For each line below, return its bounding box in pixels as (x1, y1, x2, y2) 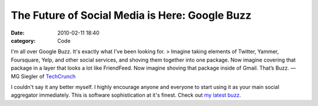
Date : (11, 29, 25, 36)
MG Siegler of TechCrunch (11, 73, 76, 80)
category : (11, 37, 36, 44)
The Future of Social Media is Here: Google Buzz (11, 9, 251, 22)
